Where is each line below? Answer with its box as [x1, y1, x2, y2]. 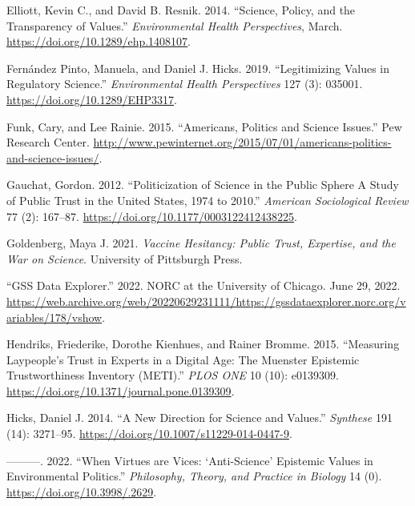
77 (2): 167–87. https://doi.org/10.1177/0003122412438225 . [6, 207, 298, 224]
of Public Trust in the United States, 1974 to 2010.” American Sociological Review [6, 191, 409, 208]
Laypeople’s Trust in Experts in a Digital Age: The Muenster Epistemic [6, 351, 360, 367]
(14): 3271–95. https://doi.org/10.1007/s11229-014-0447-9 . [6, 425, 292, 442]
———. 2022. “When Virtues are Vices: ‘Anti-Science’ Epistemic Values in [6, 452, 373, 468]
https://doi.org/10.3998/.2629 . [6, 483, 157, 500]
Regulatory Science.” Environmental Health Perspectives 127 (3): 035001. [6, 75, 363, 92]
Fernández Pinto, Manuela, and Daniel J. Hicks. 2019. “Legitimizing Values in [6, 59, 389, 76]
